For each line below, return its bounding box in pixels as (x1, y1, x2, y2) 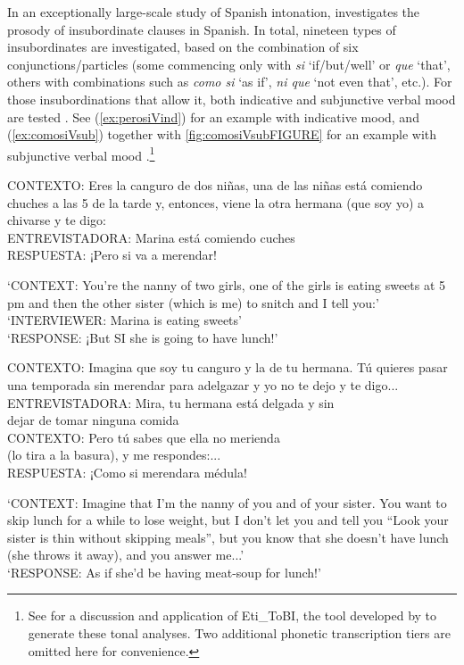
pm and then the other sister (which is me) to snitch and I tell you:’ (7, 293, 379, 312)
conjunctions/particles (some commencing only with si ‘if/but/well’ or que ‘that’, (7, 54, 451, 73)
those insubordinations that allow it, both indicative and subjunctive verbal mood (7, 89, 456, 108)
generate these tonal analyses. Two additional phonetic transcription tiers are (28, 624, 451, 643)
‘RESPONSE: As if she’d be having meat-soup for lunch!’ (7, 562, 321, 581)
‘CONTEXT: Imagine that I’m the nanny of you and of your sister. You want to (7, 493, 447, 511)
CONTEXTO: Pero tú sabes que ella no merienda (7, 428, 280, 446)
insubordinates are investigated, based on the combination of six (7, 37, 359, 56)
